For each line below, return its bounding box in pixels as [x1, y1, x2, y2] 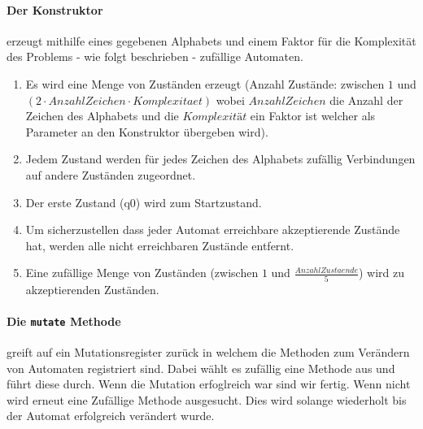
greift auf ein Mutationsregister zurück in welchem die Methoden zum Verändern [7, 344, 410, 361]
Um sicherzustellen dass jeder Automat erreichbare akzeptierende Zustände [25, 221, 400, 238]
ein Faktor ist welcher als [250, 107, 376, 124]
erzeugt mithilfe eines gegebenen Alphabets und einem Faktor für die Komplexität [7, 32, 416, 49]
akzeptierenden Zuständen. [25, 280, 159, 297]
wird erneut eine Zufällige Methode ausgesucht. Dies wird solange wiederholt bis [7, 391, 407, 408]
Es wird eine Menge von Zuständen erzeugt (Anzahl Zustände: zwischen [25, 75, 385, 92]
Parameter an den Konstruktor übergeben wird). [25, 123, 268, 140]
